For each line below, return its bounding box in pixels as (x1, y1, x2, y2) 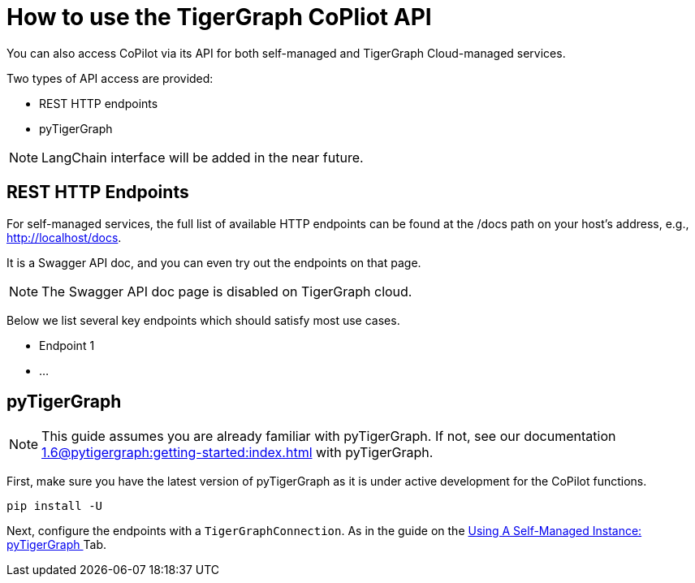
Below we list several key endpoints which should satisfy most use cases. (6, 313, 400, 327)
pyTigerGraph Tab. (6, 538, 106, 552)
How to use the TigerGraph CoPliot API (6, 3, 432, 31)
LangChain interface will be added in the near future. (41, 149, 364, 166)
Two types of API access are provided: (6, 71, 214, 85)
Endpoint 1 (39, 338, 95, 352)
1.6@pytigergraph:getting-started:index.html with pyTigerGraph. (41, 444, 434, 461)
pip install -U (6, 499, 103, 513)
